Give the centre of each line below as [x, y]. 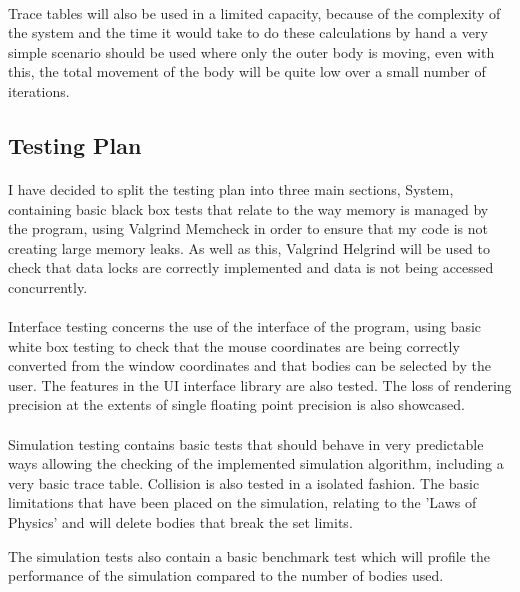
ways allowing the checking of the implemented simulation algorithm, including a [256, 463]
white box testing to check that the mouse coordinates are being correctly [234, 345]
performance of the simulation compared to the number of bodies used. [226, 575]
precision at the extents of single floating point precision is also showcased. [236, 404]
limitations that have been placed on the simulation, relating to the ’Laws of [242, 502]
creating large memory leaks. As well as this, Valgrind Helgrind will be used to [249, 247]
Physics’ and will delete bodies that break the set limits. [180, 522]
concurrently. [48, 286]
